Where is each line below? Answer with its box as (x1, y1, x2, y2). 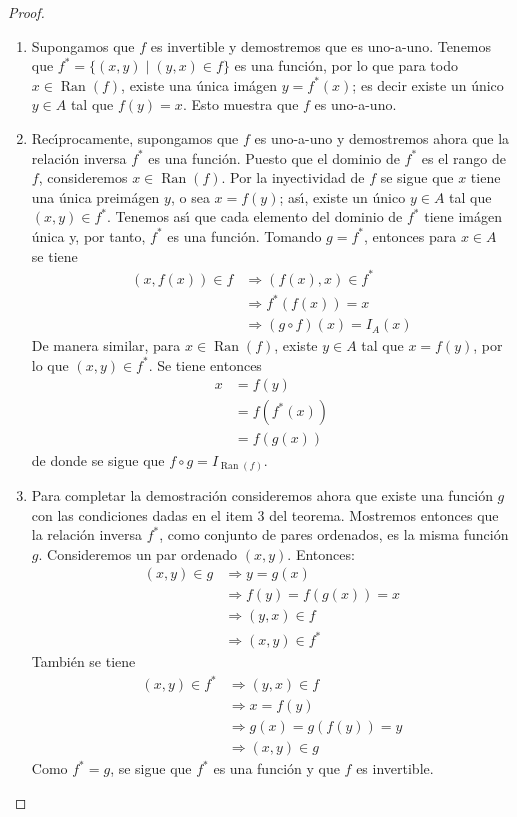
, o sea (170, 186, 210, 207)
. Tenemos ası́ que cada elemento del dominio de (107, 206, 403, 227)
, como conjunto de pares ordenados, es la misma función (159, 524, 509, 545)
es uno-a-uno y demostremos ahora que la (254, 127, 510, 148)
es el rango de (421, 147, 506, 168)
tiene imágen (424, 206, 502, 227)
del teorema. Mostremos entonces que (269, 504, 499, 525)
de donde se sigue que (31, 449, 165, 470)
